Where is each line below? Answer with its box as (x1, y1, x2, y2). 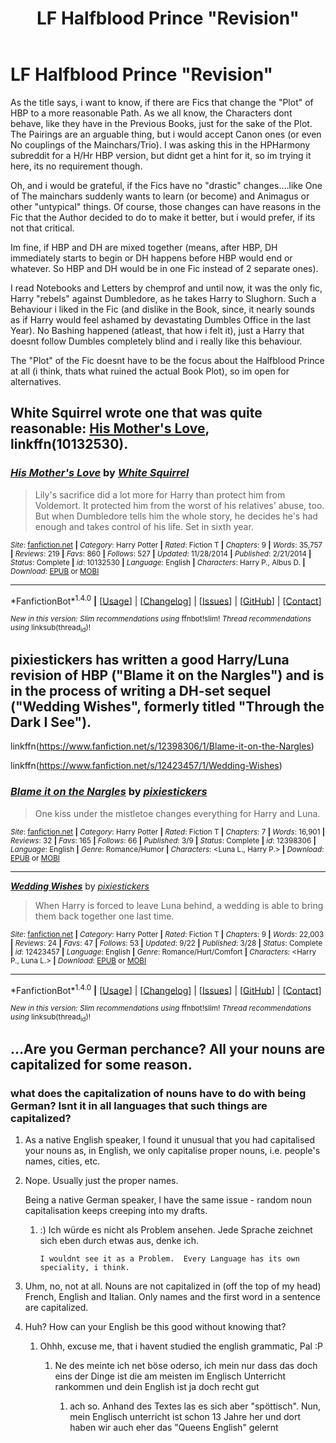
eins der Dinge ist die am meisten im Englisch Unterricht (54, 1370, 287, 1382)
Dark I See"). (10, 714, 92, 731)
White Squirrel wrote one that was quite (10, 405, 263, 422)
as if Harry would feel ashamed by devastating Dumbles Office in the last (10, 313, 312, 326)
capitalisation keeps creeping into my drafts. (24, 1205, 208, 1217)
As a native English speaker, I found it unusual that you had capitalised (24, 1134, 316, 1146)
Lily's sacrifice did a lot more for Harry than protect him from (34, 488, 286, 501)
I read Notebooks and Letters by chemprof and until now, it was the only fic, (10, 282, 323, 294)
